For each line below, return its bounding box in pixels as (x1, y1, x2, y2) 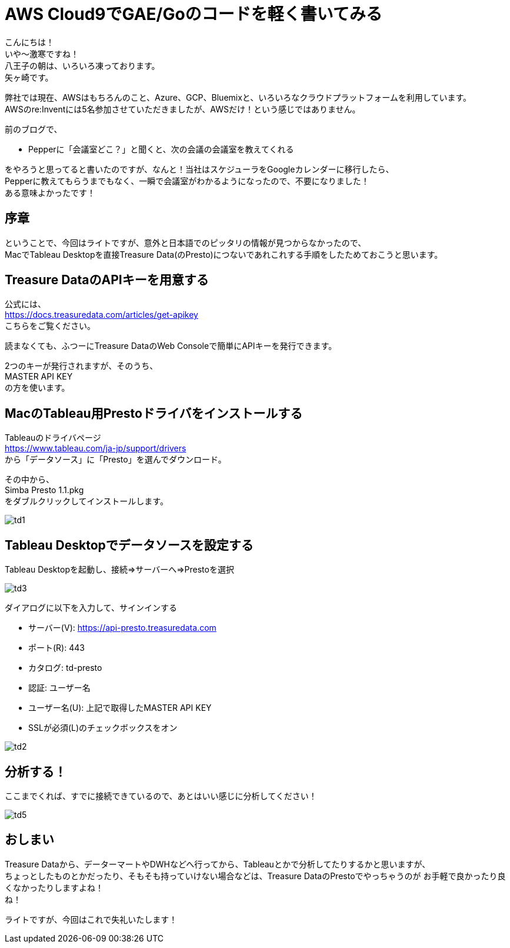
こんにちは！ (5, 36, 54, 47)
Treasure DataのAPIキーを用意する (5, 272, 209, 288)
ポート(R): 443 (28, 643, 85, 653)
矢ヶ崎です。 (5, 72, 54, 82)
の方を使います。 (5, 382, 70, 393)
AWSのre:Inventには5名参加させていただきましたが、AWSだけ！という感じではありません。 (5, 104, 361, 114)
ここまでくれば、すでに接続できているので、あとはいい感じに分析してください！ (5, 790, 317, 801)
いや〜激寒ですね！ (5, 48, 79, 59)
